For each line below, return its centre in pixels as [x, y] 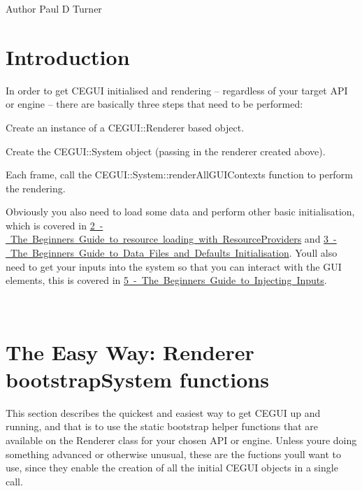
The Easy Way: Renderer [130, 351]
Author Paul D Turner [54, 8]
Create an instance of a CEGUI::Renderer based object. [125, 127]
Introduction [68, 56]
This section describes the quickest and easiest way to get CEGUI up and [163, 412]
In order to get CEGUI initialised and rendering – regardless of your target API [177, 90]
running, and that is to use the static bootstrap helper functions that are [162, 426]
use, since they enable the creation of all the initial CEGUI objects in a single [172, 468]
